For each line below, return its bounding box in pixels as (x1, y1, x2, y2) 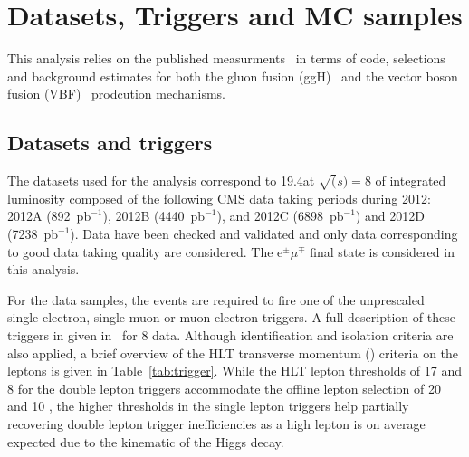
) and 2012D (355, 206, 425, 225)
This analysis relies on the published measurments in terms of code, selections (7, 49, 445, 68)
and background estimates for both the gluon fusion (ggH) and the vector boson (7, 66, 458, 85)
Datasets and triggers (7, 129, 213, 157)
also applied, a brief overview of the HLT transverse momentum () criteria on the (7, 343, 459, 362)
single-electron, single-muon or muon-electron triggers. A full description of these (7, 308, 455, 327)
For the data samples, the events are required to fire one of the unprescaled (7, 290, 425, 309)
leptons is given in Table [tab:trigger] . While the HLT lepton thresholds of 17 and (7, 361, 462, 380)
